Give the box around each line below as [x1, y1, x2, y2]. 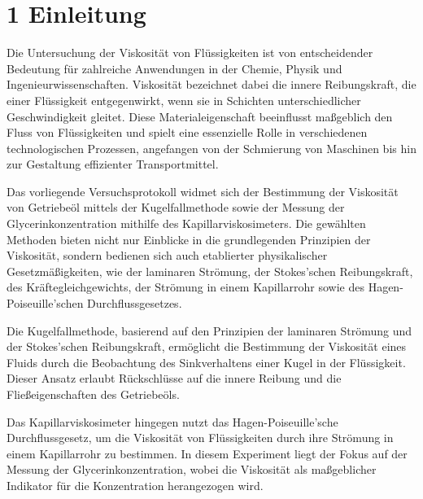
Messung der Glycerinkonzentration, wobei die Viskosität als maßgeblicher [7, 461, 377, 478]
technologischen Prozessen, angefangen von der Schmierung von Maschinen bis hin [7, 139, 416, 156]
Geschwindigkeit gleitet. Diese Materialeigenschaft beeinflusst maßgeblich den [7, 107, 393, 125]
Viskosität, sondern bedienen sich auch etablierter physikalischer [7, 247, 328, 264]
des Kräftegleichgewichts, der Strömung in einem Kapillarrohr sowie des [7, 278, 364, 295]
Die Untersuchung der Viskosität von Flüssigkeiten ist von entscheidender [7, 44, 373, 61]
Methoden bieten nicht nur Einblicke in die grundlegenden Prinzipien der [7, 230, 371, 247]
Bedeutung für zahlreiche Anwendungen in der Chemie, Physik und [7, 59, 342, 77]
